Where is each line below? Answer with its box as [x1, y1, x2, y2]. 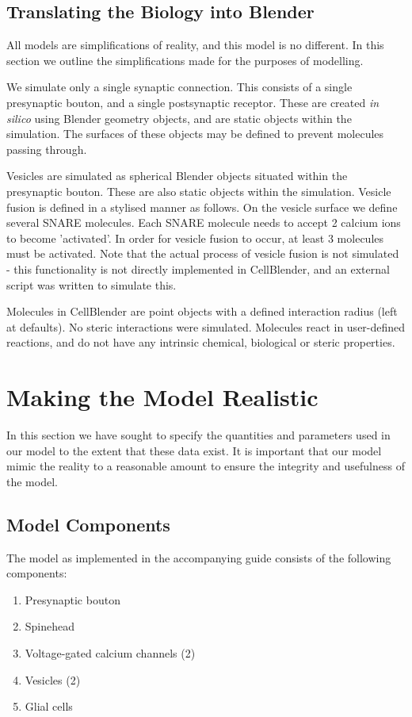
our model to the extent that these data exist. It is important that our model [6, 442, 382, 458]
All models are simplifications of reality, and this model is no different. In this [6, 36, 384, 53]
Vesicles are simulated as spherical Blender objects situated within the [6, 167, 348, 184]
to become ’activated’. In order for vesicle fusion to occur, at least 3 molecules [6, 229, 384, 246]
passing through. [6, 140, 87, 157]
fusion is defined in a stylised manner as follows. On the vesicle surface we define [6, 198, 398, 215]
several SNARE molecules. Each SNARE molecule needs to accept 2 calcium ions [6, 214, 401, 231]
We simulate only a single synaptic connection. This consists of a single [6, 79, 353, 95]
